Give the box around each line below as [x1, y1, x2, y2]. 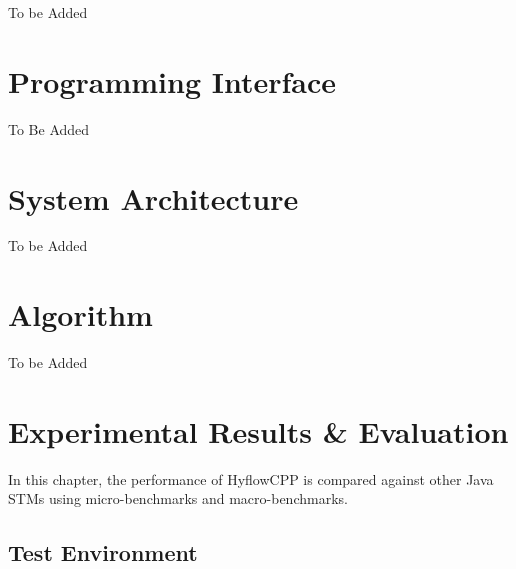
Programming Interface [8, 60, 336, 101]
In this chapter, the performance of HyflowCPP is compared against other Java [8, 468, 494, 489]
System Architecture [8, 177, 299, 218]
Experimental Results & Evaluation [8, 410, 509, 451]
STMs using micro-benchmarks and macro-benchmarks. [8, 488, 348, 509]
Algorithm [8, 294, 153, 335]
